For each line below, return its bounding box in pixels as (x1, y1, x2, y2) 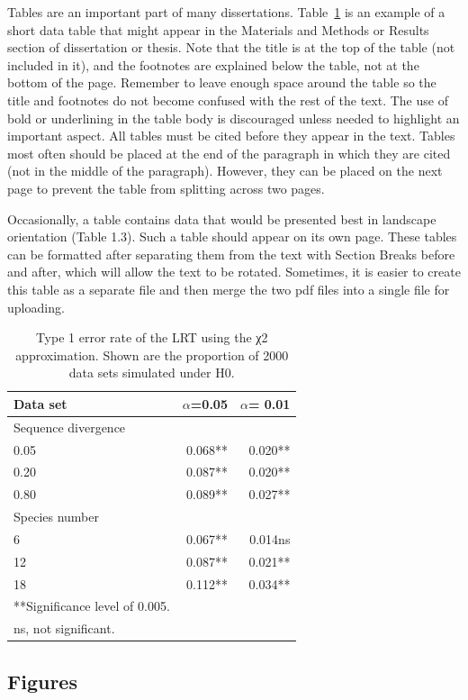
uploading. (7, 297, 65, 316)
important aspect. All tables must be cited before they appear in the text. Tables (7, 126, 455, 145)
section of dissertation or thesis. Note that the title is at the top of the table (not (7, 38, 455, 57)
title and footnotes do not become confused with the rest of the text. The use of (7, 90, 448, 109)
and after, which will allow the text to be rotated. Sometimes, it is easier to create (7, 262, 461, 281)
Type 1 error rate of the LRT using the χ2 (35, 328, 268, 347)
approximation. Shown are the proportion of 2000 (15, 345, 289, 364)
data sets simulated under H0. (68, 363, 235, 382)
